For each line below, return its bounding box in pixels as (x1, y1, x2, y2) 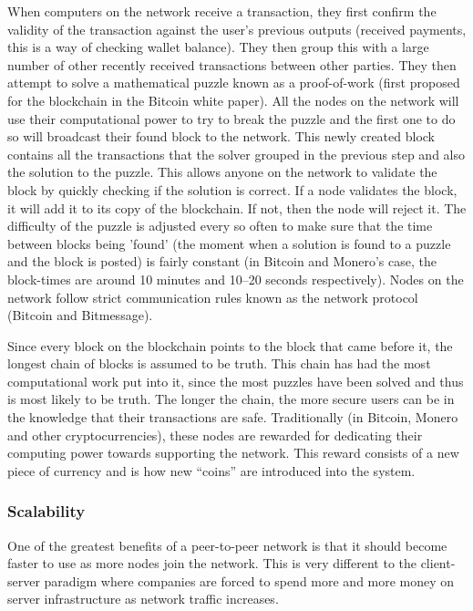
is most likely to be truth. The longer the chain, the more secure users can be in (7, 389, 455, 409)
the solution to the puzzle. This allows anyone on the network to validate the (7, 162, 437, 181)
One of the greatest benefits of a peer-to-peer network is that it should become (7, 535, 447, 554)
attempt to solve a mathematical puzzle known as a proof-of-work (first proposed (7, 73, 460, 92)
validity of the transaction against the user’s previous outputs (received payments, (7, 19, 467, 38)
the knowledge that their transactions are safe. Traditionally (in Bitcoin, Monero (7, 408, 458, 427)
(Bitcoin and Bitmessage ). (7, 305, 153, 325)
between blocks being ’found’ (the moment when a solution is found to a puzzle (7, 233, 451, 253)
